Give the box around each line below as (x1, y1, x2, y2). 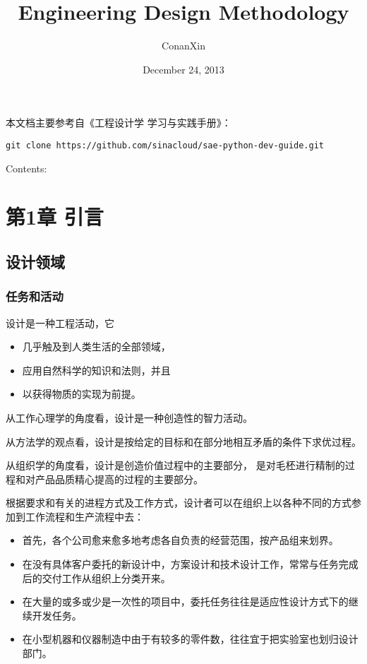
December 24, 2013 (143, 61, 224, 76)
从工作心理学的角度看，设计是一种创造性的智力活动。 (6, 410, 253, 425)
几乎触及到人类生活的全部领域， (22, 339, 171, 354)
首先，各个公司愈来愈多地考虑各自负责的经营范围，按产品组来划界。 (22, 533, 339, 547)
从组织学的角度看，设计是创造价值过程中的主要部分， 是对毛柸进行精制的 (6, 458, 345, 473)
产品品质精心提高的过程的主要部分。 (35, 471, 203, 486)
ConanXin (162, 38, 205, 53)
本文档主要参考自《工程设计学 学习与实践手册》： (6, 115, 231, 130)
